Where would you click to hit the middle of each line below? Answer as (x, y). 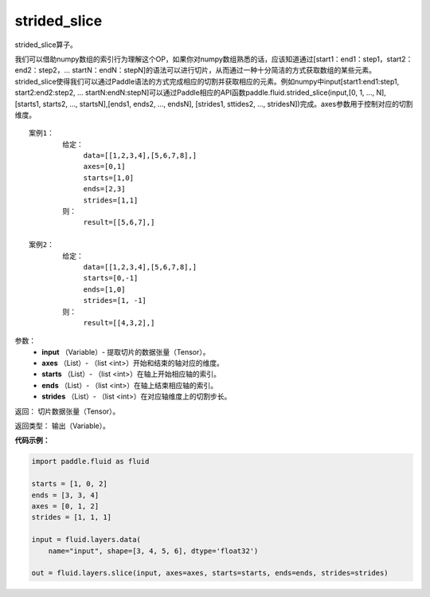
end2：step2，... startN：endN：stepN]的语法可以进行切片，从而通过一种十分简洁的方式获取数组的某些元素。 (195, 70)
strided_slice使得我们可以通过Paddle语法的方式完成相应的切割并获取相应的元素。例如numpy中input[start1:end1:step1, (207, 81)
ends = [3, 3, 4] (65, 495)
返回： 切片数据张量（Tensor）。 (67, 411)
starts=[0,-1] (111, 278)
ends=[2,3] (104, 189)
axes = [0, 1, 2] (65, 506)
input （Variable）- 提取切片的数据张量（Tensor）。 (126, 352)
